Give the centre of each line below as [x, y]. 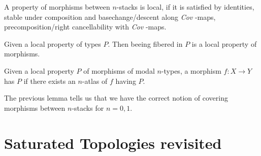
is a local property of [224, 43]
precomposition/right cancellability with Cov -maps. [85, 27]
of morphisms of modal [119, 70]
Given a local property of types [53, 43]
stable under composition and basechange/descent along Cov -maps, [110, 17]
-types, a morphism [191, 70]
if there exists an [50, 81]
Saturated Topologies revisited [113, 143]
